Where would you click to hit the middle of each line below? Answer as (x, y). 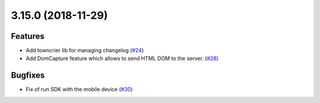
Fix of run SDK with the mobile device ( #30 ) (79, 89)
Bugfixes (28, 76)
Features (28, 36)
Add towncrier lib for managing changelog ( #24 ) (85, 51)
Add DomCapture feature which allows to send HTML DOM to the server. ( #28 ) (122, 58)
